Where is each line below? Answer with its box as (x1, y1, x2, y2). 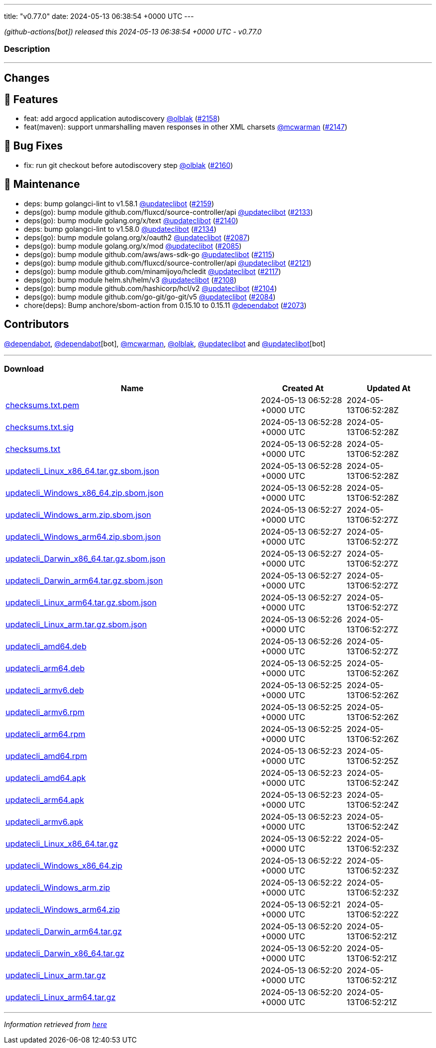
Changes (4, 72, 50, 85)
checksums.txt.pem (5, 400, 80, 411)
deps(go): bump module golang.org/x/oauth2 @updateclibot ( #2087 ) (24, 233, 250, 242)
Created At (282, 383, 324, 394)
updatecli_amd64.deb (5, 641, 87, 652)
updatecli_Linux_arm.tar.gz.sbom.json (5, 619, 147, 630)
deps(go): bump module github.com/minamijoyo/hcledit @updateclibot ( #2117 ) (24, 267, 281, 276)
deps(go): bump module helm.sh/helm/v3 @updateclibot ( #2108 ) (24, 275, 237, 284)
